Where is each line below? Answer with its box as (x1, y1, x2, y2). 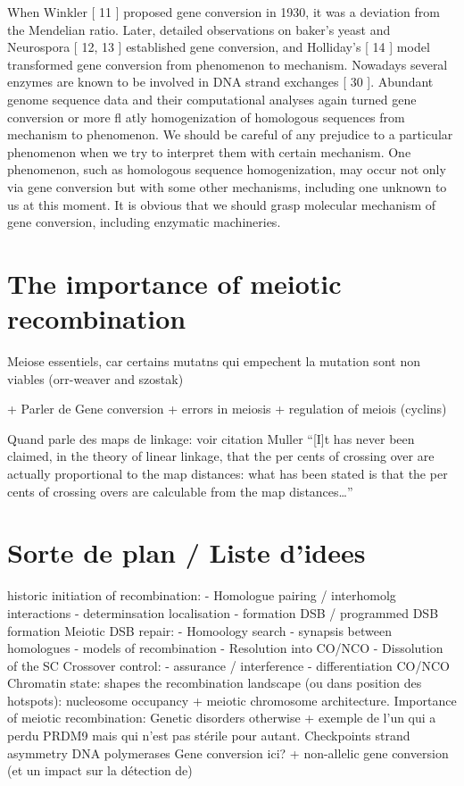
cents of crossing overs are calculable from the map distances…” (7, 481, 353, 500)
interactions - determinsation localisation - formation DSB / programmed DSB (7, 603, 439, 622)
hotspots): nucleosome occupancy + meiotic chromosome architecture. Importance (7, 690, 457, 709)
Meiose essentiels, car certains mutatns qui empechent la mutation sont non (7, 352, 420, 371)
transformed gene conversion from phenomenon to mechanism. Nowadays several (7, 54, 448, 73)
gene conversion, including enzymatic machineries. (7, 213, 281, 231)
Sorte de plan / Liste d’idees (7, 534, 366, 571)
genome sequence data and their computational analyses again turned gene (7, 89, 417, 108)
